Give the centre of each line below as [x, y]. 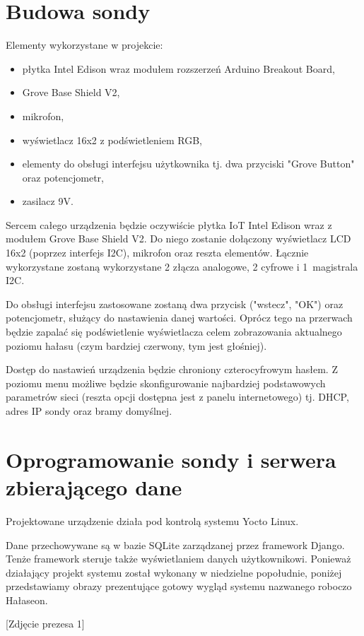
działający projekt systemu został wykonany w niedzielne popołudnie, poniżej [174, 572]
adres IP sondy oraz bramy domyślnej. [89, 411]
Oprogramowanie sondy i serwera [171, 459]
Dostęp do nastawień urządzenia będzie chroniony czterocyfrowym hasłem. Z [172, 369]
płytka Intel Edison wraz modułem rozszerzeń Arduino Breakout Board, [178, 68]
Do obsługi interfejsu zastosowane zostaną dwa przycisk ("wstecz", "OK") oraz [175, 304]
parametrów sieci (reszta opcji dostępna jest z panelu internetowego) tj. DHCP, [177, 397]
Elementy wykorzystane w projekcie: [84, 45]
